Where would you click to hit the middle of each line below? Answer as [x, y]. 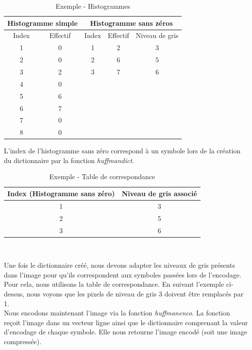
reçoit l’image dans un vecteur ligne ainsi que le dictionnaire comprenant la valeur [126, 322]
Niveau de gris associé [159, 193]
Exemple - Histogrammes [93, 6]
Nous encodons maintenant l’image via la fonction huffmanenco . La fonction [117, 313]
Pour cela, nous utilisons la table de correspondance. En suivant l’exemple [114, 284]
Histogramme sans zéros [131, 23]
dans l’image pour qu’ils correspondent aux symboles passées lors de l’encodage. [123, 274]
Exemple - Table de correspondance [102, 176]
